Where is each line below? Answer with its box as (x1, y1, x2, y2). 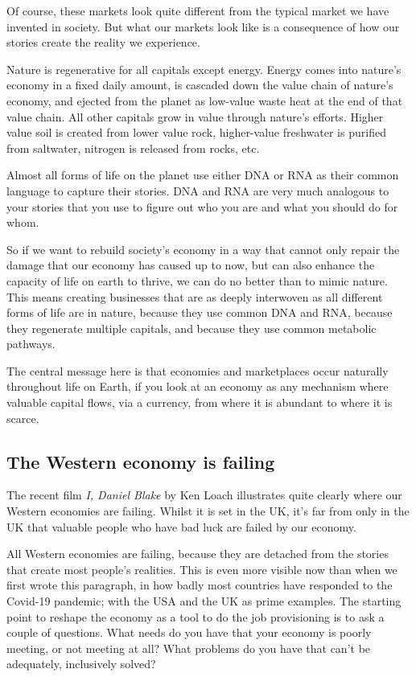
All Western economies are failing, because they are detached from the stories (6, 545, 389, 562)
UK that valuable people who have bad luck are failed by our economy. (6, 518, 356, 535)
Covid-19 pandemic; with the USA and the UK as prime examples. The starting (6, 593, 402, 609)
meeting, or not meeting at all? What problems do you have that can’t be (6, 639, 371, 656)
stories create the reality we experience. (6, 34, 200, 51)
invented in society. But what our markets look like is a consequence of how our (6, 18, 400, 35)
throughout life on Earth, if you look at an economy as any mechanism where (6, 378, 389, 395)
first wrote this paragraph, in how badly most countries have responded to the (6, 576, 393, 593)
